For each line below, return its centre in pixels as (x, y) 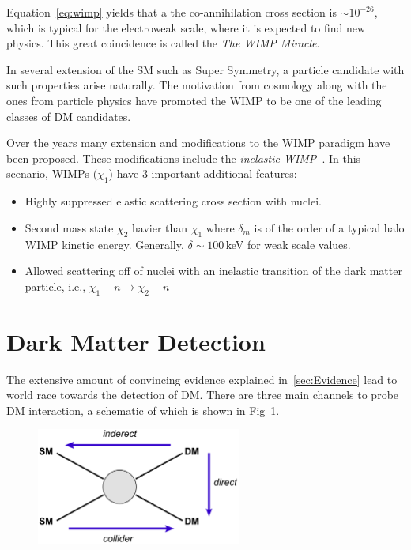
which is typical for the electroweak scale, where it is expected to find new (186, 27)
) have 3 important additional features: (203, 173)
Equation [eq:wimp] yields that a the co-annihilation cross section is (172, 12)
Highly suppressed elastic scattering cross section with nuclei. (173, 201)
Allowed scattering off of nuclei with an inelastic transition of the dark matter (213, 271)
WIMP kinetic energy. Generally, (104, 244)
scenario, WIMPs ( (52, 173)
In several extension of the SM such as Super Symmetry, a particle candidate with (205, 69)
